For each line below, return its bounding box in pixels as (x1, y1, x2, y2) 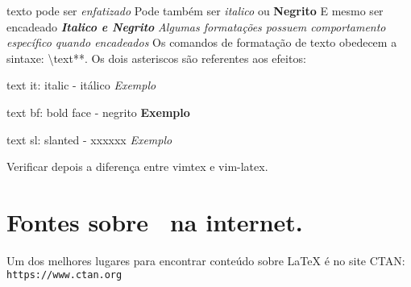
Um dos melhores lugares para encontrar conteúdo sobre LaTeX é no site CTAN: (6, 252, 405, 268)
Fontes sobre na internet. (6, 205, 303, 238)
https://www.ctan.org (6, 269, 122, 281)
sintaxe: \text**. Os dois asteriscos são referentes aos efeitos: (6, 49, 306, 66)
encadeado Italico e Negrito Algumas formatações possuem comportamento (6, 18, 386, 35)
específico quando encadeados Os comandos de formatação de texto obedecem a (6, 34, 397, 51)
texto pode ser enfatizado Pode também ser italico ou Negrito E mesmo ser (6, 2, 384, 19)
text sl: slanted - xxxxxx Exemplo (6, 131, 172, 148)
